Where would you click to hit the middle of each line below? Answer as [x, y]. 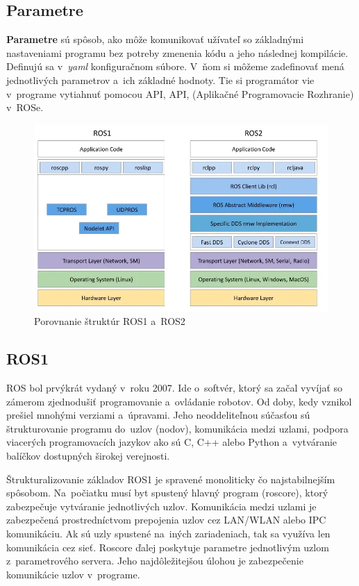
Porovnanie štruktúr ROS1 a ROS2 [110, 321]
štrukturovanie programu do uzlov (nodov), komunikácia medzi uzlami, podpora [177, 428]
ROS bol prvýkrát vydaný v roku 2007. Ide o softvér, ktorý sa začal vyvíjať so [175, 388]
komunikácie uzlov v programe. [73, 574]
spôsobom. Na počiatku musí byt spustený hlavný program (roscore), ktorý [167, 493]
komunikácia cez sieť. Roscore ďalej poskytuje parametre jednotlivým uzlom [168, 547]
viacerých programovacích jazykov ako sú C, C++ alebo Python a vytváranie [172, 442]
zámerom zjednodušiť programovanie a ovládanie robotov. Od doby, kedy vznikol [179, 401]
